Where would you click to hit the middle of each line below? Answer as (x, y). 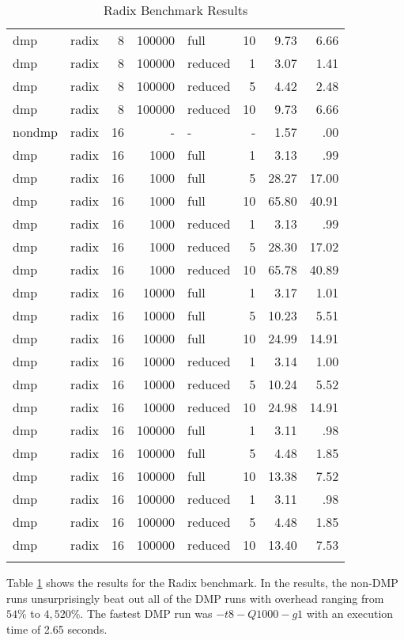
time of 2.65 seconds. (57, 629)
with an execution (350, 613)
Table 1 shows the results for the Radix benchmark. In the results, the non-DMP (202, 582)
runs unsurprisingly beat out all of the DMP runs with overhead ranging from (195, 598)
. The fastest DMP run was (146, 613)
